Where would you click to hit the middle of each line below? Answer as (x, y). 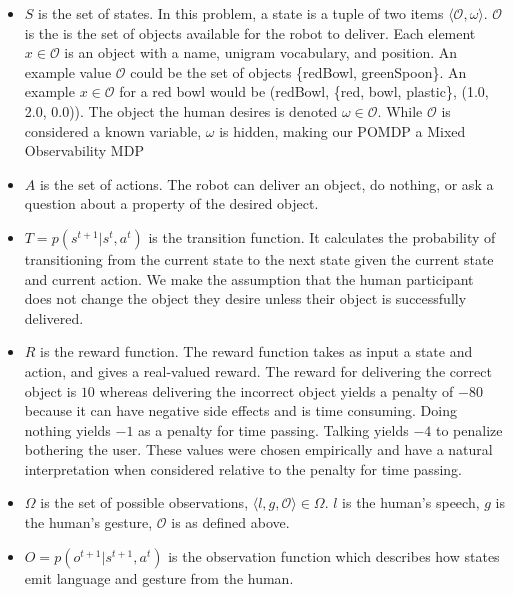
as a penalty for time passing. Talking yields (273, 429)
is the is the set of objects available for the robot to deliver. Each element (250, 32)
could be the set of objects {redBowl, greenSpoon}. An (298, 71)
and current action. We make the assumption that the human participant (249, 278)
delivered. (54, 317)
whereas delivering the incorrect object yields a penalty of (276, 390)
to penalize (469, 429)
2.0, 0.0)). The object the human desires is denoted (181, 110)
